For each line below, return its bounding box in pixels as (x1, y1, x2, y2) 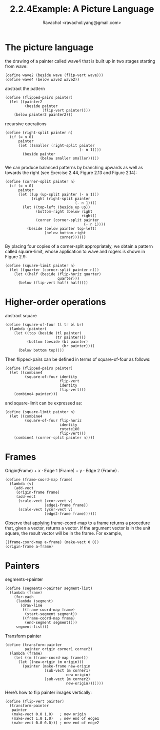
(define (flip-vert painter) (5, 699, 64, 704)
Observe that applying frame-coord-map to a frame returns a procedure (5, 520, 150, 526)
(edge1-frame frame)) (44, 503, 89, 508)
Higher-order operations (5, 296, 106, 308)
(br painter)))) (61, 343, 95, 348)
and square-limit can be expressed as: (5, 400, 82, 406)
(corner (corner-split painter (36, 218, 99, 222)
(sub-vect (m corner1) (44, 668, 91, 673)
